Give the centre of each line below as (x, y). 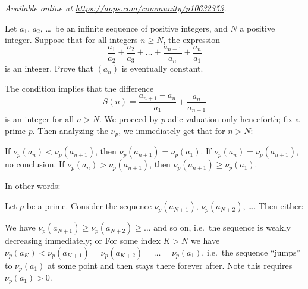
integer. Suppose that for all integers (71, 40)
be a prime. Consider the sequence (89, 206)
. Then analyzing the (70, 131)
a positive (257, 28)
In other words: (33, 186)
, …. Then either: (273, 206)
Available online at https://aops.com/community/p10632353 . (116, 8)
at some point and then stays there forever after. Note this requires (170, 265)
